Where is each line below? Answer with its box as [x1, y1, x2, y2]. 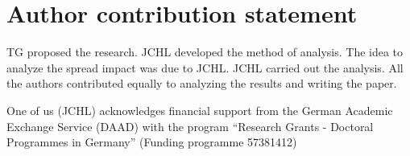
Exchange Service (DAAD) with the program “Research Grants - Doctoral [6, 117, 374, 134]
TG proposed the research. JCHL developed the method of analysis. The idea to [6, 43, 404, 60]
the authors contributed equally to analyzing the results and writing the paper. [6, 75, 397, 92]
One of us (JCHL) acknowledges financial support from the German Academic [6, 101, 393, 118]
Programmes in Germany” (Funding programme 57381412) [6, 133, 297, 150]
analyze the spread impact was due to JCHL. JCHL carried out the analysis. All [6, 59, 404, 76]
